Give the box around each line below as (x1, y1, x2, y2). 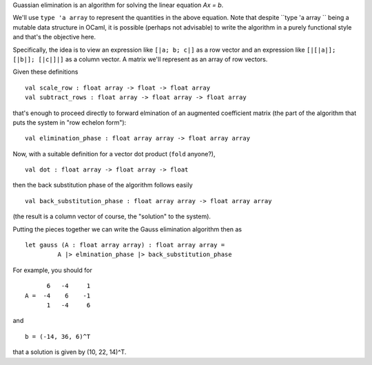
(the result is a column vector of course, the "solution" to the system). (12, 212, 211, 220)
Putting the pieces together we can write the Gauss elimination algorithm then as (12, 225, 242, 233)
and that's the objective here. (12, 33, 96, 41)
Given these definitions (12, 67, 79, 76)
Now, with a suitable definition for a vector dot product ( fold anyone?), (12, 149, 216, 158)
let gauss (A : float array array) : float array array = (25, 241, 225, 249)
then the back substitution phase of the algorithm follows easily (12, 181, 193, 189)
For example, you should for (12, 266, 92, 274)
